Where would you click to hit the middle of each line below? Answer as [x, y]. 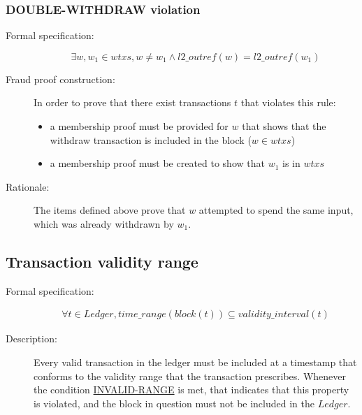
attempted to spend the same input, [276, 210]
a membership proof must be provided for [139, 126]
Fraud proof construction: [60, 79]
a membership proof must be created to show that [157, 163]
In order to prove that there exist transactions [132, 102]
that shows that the [284, 126]
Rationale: [28, 186]
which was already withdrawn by [104, 223]
